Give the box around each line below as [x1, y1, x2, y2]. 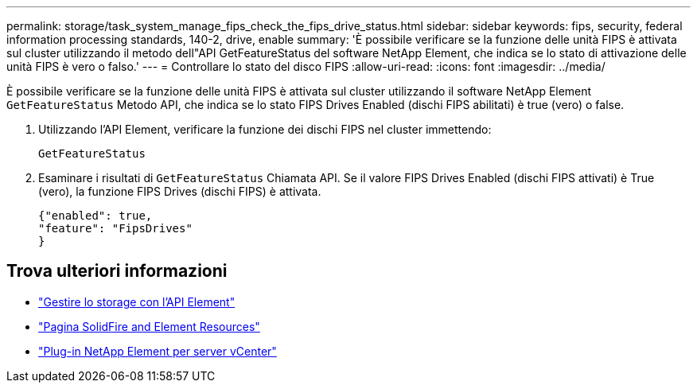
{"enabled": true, [38, 209, 153, 222]
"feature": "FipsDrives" [38, 222, 193, 235]
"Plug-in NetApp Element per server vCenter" [38, 344, 277, 358]
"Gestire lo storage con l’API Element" [38, 294, 236, 309]
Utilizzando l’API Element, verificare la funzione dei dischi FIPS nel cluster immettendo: [38, 123, 492, 136]
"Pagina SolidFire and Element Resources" [38, 319, 260, 333]
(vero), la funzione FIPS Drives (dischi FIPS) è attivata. [38, 185, 321, 198]
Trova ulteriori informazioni [6, 261, 228, 282]
